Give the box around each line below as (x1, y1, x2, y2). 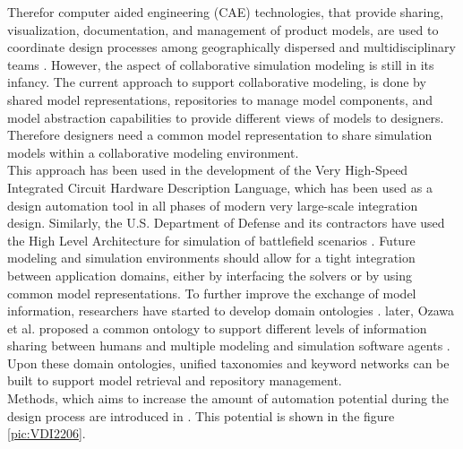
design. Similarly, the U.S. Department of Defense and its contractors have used (7, 213, 445, 232)
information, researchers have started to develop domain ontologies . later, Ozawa (7, 301, 455, 320)
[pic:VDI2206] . (7, 424, 86, 443)
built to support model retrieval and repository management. (7, 371, 342, 390)
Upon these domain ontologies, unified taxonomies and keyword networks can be (7, 353, 450, 372)
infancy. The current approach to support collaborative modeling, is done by (7, 73, 426, 91)
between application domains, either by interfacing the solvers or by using (7, 265, 412, 284)
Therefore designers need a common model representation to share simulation (7, 125, 433, 144)
